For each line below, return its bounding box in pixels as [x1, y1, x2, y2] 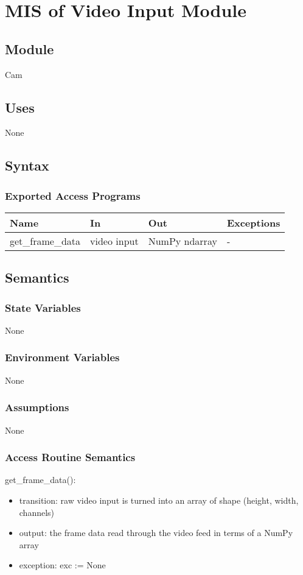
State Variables [5, 300, 81, 315]
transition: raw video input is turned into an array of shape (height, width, [19, 494, 299, 506]
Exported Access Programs [5, 188, 141, 203]
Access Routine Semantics [5, 450, 136, 465]
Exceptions [226, 215, 280, 230]
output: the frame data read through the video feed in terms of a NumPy [19, 526, 293, 539]
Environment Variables [5, 350, 120, 365]
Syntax [5, 156, 49, 175]
